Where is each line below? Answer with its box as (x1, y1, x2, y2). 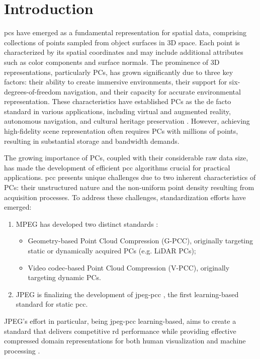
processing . (4, 345, 40, 355)
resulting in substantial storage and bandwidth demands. (4, 135, 180, 146)
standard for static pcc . (16, 299, 88, 309)
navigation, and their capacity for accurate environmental (63, 86, 241, 97)
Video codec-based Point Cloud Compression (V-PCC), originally (28, 262, 230, 273)
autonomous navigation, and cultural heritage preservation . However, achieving (4, 116, 250, 126)
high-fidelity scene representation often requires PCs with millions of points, (4, 126, 238, 136)
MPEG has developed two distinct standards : (16, 218, 158, 229)
